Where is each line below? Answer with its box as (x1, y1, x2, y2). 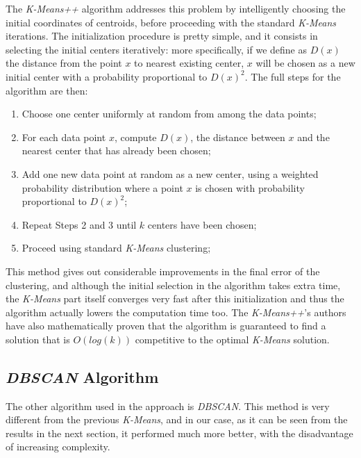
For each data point (22, 129, 106, 144)
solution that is (6, 332, 70, 346)
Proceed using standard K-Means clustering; (22, 240, 211, 255)
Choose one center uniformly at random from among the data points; (22, 106, 317, 121)
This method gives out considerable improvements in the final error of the (6, 263, 320, 278)
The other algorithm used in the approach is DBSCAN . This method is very (6, 398, 330, 413)
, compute (114, 129, 157, 144)
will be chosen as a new (255, 56, 355, 70)
